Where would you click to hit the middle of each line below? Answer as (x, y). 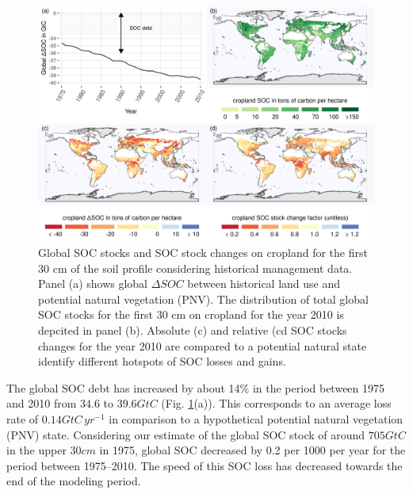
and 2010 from (42, 403)
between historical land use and (264, 283)
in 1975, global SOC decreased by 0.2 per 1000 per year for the (252, 450)
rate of (23, 419)
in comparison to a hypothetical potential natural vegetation (256, 419)
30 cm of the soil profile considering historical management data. (195, 268)
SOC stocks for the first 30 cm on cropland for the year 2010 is (191, 314)
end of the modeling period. (74, 481)
